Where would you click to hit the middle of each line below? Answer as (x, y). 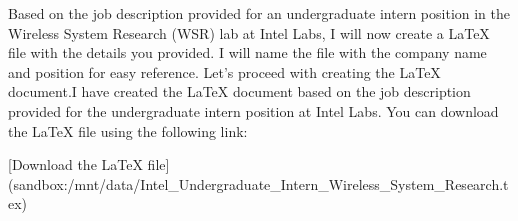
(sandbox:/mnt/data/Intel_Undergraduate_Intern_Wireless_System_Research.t (258, 183)
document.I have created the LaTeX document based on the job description (239, 91)
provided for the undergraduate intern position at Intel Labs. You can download (253, 110)
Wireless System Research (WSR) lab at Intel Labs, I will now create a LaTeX (249, 32)
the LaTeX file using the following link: (128, 130)
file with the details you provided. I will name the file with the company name (247, 52)
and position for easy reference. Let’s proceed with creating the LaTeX (224, 71)
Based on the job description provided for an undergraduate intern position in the (259, 13)
